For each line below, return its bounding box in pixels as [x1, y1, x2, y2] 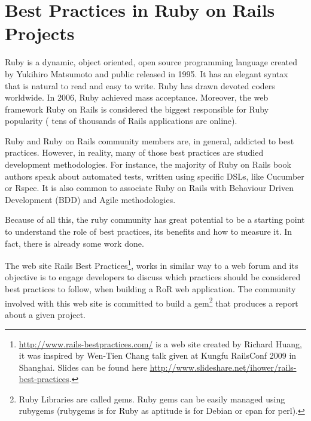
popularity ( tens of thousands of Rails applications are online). [5, 114, 237, 127]
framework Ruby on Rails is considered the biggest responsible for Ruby [5, 102, 269, 115]
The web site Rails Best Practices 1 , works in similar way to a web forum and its [5, 258, 298, 271]
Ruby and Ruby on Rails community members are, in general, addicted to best [5, 134, 294, 147]
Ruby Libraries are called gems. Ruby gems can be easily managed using [19, 392, 285, 405]
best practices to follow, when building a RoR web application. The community [5, 283, 296, 295]
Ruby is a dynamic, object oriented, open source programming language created [5, 56, 297, 68]
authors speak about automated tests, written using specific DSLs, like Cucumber [5, 169, 304, 182]
